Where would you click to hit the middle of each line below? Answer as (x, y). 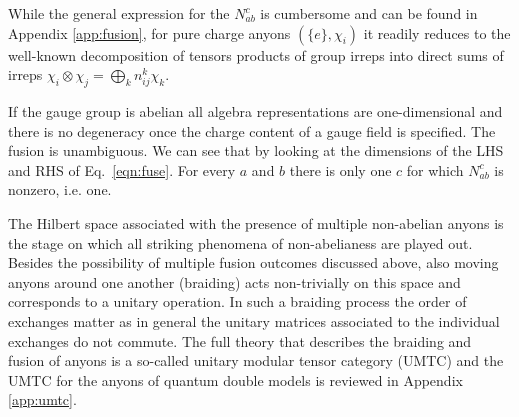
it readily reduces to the (437, 32)
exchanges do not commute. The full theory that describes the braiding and (240, 340)
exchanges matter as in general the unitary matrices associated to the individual (254, 320)
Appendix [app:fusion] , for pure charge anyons (149, 32)
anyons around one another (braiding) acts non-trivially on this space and (234, 281)
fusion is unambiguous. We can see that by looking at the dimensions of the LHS (256, 150)
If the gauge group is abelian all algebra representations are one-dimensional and (255, 110)
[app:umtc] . (42, 399)
